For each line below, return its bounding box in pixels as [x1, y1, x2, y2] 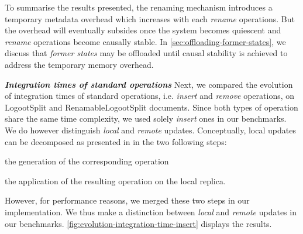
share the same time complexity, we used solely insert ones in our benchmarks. [5, 112, 287, 125]
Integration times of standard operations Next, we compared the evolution [5, 78, 293, 90]
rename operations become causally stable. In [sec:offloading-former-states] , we [5, 35, 286, 47]
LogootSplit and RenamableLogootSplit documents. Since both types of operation [5, 101, 298, 113]
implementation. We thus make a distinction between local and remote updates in [5, 205, 297, 218]
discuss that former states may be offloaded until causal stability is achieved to [5, 47, 288, 59]
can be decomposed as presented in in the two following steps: [5, 135, 227, 147]
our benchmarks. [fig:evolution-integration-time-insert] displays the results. [5, 217, 272, 229]
